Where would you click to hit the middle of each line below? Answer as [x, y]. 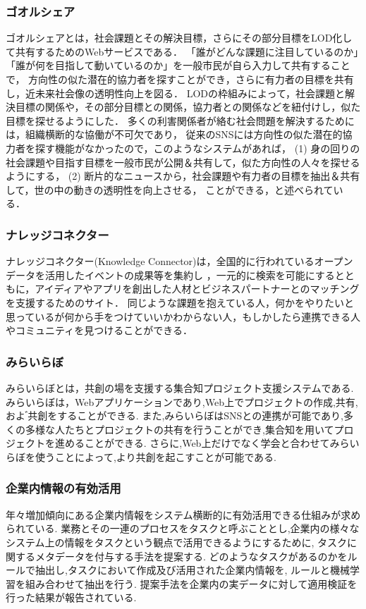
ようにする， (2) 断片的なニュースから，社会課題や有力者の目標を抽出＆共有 [183, 176]
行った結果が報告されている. [71, 597]
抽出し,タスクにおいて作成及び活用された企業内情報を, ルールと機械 [193, 570]
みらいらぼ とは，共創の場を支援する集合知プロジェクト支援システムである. [180, 387]
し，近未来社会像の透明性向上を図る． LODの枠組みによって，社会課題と [175, 93]
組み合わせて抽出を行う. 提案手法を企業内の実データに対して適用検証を [191, 583]
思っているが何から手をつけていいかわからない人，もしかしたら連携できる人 [183, 316]
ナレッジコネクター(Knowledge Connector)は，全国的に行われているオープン [179, 261]
